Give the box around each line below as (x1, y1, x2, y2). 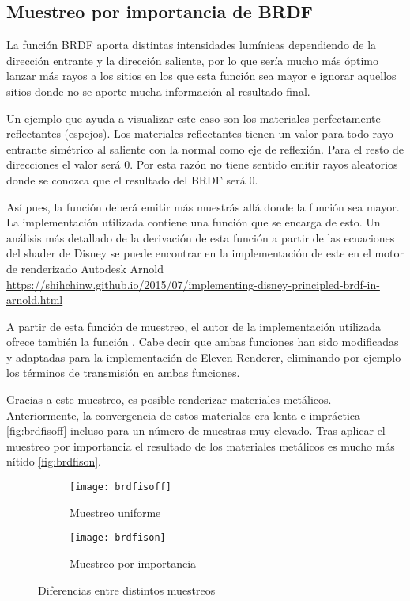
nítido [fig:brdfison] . (6, 453, 101, 470)
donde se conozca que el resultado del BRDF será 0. (6, 171, 258, 188)
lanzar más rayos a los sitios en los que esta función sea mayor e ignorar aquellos (6, 67, 397, 84)
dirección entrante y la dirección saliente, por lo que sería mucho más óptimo (6, 51, 378, 68)
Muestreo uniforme (70, 504, 161, 520)
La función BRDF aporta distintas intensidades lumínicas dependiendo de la (6, 36, 377, 53)
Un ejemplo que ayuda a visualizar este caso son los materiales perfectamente (6, 109, 381, 126)
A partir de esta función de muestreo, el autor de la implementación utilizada (6, 318, 381, 334)
